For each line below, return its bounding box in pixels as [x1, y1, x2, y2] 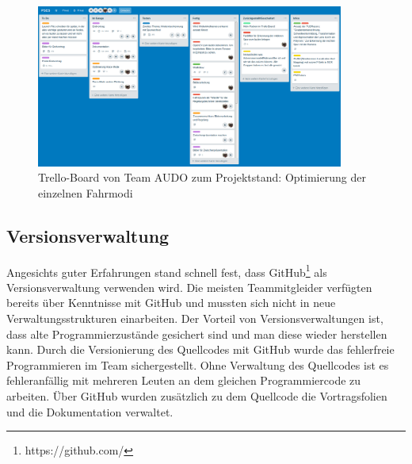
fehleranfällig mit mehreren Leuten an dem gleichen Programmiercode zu [6, 372, 361, 389]
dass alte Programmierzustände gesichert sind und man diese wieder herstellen [6, 325, 387, 342]
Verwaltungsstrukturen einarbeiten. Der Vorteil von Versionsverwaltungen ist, [6, 310, 383, 327]
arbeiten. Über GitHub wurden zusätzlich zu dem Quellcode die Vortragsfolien [6, 387, 387, 404]
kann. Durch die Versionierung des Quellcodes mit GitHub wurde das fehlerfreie [6, 341, 395, 358]
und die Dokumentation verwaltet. [6, 403, 174, 420]
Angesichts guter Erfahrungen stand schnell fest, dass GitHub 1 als [6, 261, 327, 280]
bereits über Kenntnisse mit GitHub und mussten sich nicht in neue [6, 294, 336, 311]
